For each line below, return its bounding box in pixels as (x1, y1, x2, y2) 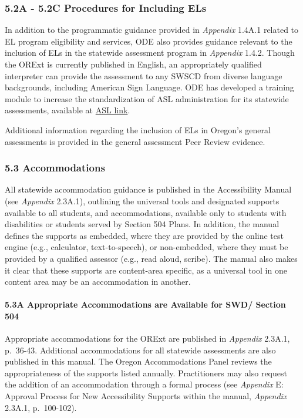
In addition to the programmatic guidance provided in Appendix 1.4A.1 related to (5, 23, 299, 36)
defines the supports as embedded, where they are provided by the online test (5, 229, 284, 241)
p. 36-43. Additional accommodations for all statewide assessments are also (5, 343, 276, 356)
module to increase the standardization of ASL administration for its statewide (5, 92, 289, 105)
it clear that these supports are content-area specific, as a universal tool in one (5, 264, 287, 276)
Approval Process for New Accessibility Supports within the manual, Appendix (5, 390, 287, 402)
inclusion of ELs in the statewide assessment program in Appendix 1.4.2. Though (5, 46, 295, 59)
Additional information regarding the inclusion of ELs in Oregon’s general (5, 123, 271, 136)
